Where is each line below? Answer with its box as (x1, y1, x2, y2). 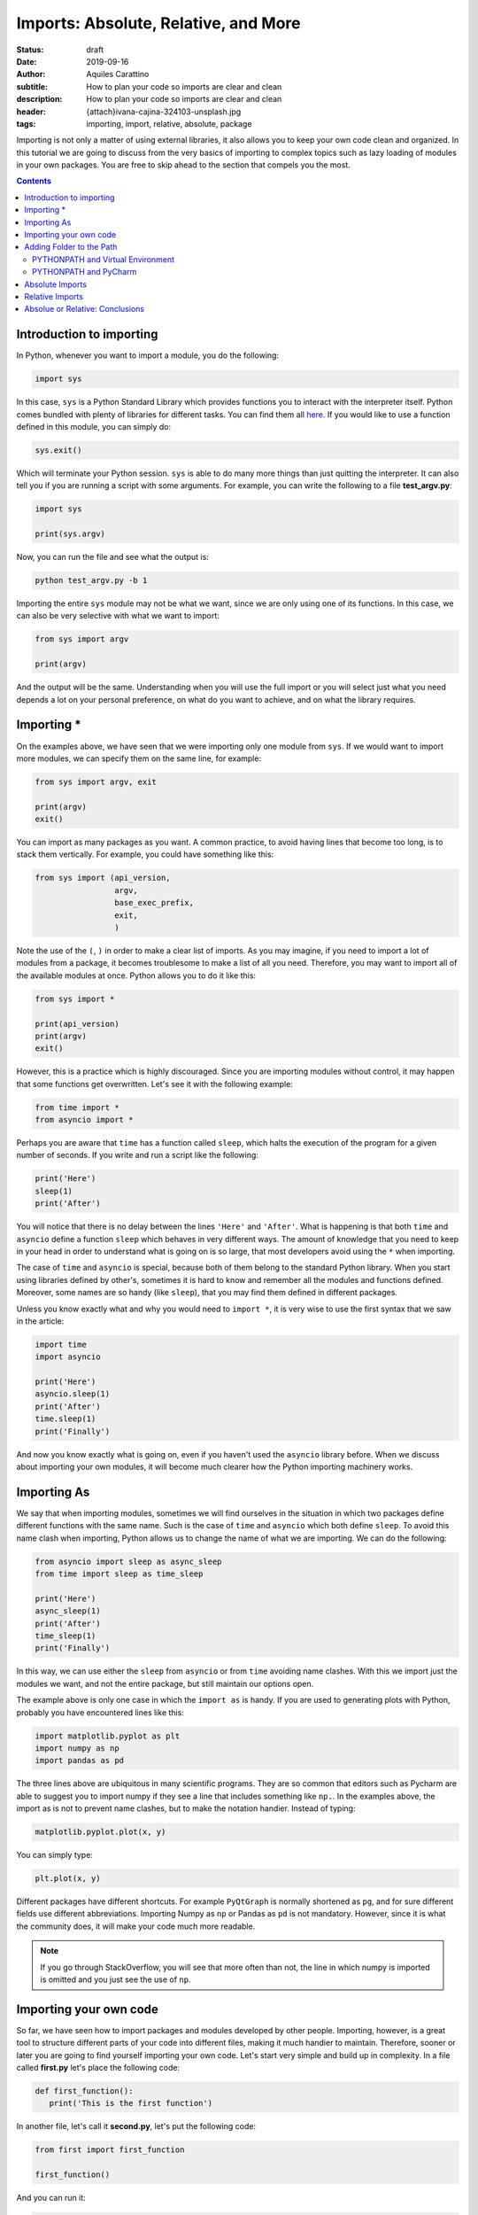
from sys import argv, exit (35, 776, 157, 787)
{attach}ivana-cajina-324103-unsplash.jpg (86, 106, 242, 117)
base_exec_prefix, (113, 898, 195, 908)
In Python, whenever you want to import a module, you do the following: (16, 350, 279, 361)
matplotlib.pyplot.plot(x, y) (35, 1827, 166, 1838)
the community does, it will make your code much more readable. (16, 1921, 256, 1931)
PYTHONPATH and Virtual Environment (32, 253, 175, 265)
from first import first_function (35, 2145, 185, 2155)
